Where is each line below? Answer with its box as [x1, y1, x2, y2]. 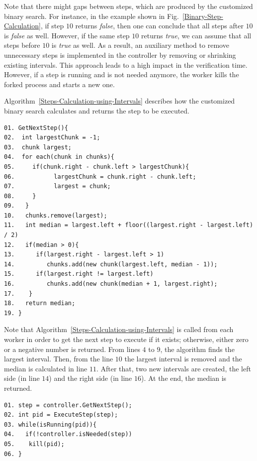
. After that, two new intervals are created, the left [96, 363, 251, 373]
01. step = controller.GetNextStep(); [4, 401, 132, 409]
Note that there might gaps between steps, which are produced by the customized [4, 1, 253, 11]
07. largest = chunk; [4, 183, 111, 190]
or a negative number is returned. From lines [4, 344, 140, 354]
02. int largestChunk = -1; [4, 134, 100, 141]
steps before [4, 40, 40, 50]
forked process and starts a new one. [4, 79, 115, 89]
